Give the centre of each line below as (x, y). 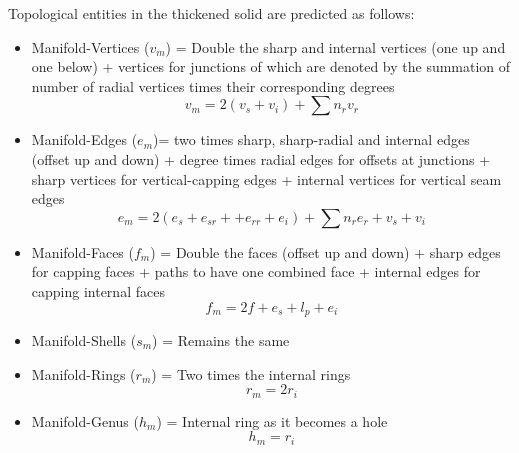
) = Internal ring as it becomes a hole (272, 420)
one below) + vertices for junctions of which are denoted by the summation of (271, 66)
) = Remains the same (221, 339)
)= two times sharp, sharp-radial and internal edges (311, 139)
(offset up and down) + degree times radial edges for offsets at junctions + (261, 158)
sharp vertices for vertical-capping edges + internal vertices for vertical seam (266, 178)
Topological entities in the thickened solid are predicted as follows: (211, 13)
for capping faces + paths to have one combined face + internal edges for (256, 271)
